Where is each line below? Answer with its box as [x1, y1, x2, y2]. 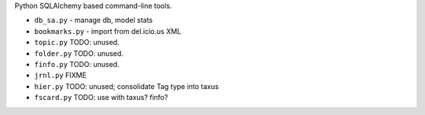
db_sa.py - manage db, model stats [34, 16, 153, 25]
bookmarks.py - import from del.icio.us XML [34, 26, 181, 35]
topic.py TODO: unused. [34, 38, 120, 47]
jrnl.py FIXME [34, 71, 87, 80]
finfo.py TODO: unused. [34, 59, 120, 69]
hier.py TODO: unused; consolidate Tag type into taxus [34, 81, 220, 91]
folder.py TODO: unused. [34, 48, 124, 58]
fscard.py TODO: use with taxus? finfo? [34, 93, 168, 102]
